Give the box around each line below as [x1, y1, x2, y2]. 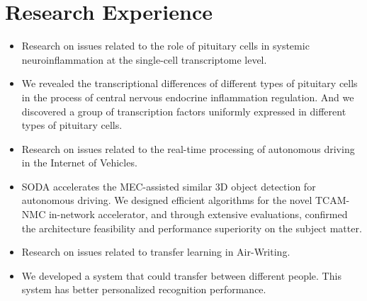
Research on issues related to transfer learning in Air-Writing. [21, 244, 290, 259]
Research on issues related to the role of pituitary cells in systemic [21, 38, 310, 53]
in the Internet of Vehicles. [21, 155, 137, 170]
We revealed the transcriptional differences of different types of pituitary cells [21, 76, 358, 91]
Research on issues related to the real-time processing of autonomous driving [21, 141, 355, 156]
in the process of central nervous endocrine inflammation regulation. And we [21, 89, 354, 104]
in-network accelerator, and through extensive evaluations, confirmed [48, 207, 348, 222]
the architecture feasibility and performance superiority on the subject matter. [21, 220, 362, 235]
